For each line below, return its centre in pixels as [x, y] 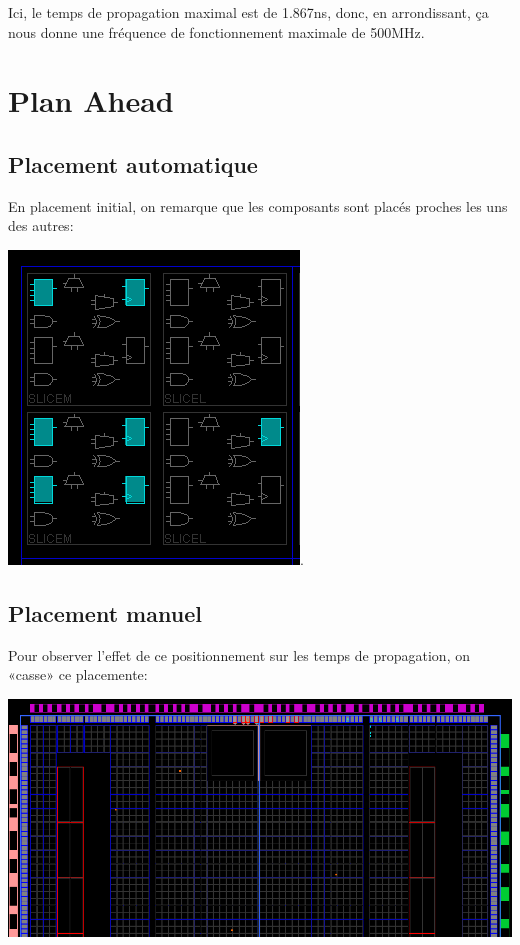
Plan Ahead [91, 100]
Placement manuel [105, 612]
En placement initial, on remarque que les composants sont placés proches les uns [258, 205]
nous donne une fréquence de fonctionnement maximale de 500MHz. [216, 31]
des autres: [41, 225]
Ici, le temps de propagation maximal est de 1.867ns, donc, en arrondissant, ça [248, 12]
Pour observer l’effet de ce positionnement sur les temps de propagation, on [239, 654]
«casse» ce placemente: [78, 674]
